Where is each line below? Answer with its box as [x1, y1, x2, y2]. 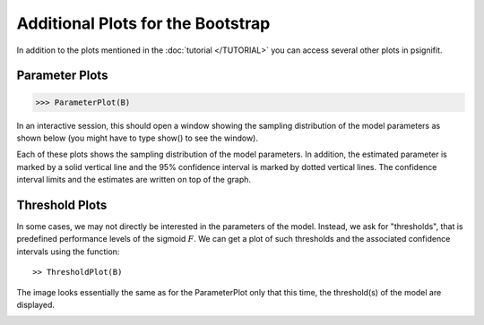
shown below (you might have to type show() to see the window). [16, 133, 259, 143]
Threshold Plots [16, 197, 108, 212]
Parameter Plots [16, 68, 108, 83]
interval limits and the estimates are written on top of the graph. [16, 175, 251, 185]
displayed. [16, 299, 56, 310]
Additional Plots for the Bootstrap [16, 13, 271, 33]
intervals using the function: [16, 246, 120, 257]
